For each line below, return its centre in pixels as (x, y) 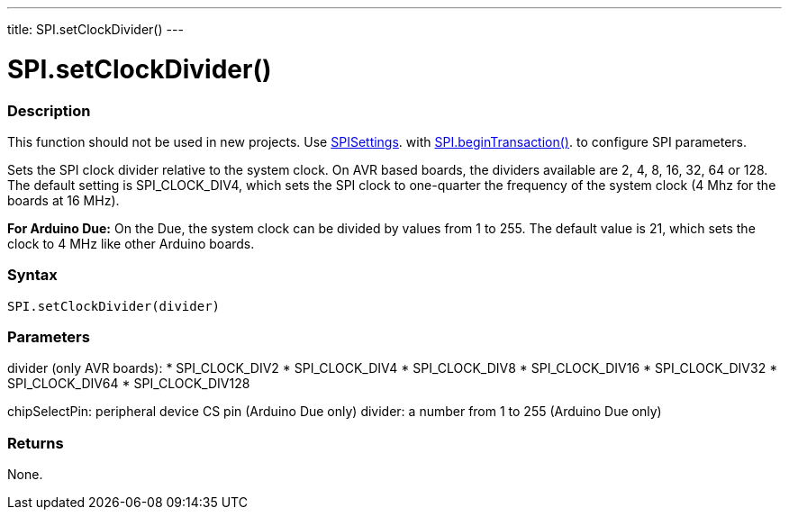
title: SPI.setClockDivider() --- (95, 29)
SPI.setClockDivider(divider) (114, 306)
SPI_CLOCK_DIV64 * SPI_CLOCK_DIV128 (129, 384)
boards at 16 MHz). (63, 200)
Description (49, 110)
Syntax (32, 275)
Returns (36, 443)
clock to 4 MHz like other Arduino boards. (131, 243)
